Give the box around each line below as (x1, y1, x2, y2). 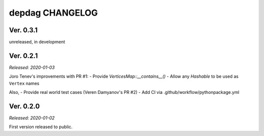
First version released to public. (9, 124, 73, 130)
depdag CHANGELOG (9, 7, 98, 18)
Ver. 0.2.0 (9, 102, 40, 110)
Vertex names (9, 80, 40, 86)
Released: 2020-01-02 (9, 115, 55, 121)
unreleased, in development (9, 39, 66, 45)
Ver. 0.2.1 (9, 51, 38, 60)
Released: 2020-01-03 (9, 64, 55, 70)
